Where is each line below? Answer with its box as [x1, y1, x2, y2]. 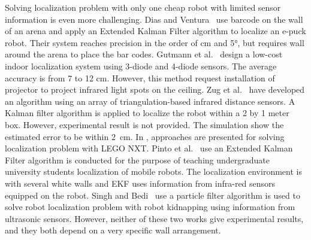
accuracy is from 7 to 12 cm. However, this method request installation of [5, 71, 275, 84]
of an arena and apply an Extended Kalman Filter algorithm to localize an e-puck [5, 25, 306, 37]
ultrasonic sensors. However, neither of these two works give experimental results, [5, 212, 304, 224]
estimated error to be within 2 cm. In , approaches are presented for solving [5, 130, 285, 142]
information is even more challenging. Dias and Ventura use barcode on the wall [5, 13, 303, 25]
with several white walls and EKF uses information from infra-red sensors [5, 177, 276, 189]
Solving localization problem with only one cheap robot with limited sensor [5, 1, 281, 13]
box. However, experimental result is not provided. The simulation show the [5, 118, 284, 130]
